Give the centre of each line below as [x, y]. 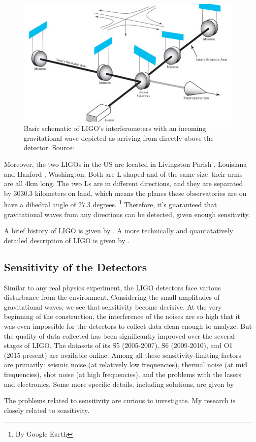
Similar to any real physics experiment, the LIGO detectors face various [112, 287]
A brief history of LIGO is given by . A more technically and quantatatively [119, 231]
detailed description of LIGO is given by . [67, 240]
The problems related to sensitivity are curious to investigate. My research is [120, 400]
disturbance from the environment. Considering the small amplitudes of [112, 297]
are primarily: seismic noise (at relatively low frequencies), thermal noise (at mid [126, 364]
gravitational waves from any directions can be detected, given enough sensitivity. [127, 214]
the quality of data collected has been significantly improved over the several [119, 335]
